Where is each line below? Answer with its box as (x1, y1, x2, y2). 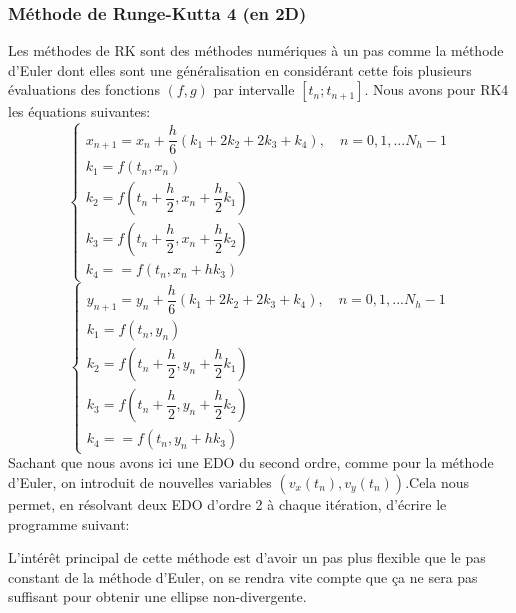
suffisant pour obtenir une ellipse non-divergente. (8, 586, 307, 607)
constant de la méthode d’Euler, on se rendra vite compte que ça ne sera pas (8, 566, 478, 587)
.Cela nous (405, 472, 469, 493)
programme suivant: (8, 513, 130, 534)
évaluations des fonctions (8, 79, 160, 100)
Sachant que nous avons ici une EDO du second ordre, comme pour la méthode (8, 452, 494, 473)
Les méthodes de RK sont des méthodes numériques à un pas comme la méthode (8, 40, 504, 61)
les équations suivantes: (8, 101, 151, 122)
